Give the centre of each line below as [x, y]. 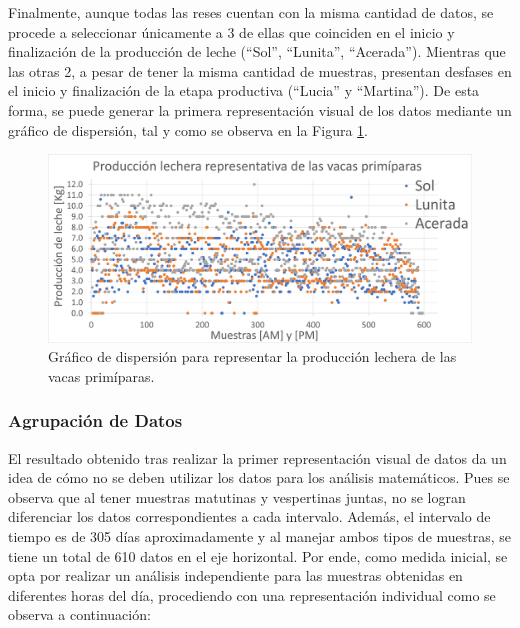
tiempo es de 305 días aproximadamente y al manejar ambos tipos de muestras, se [260, 535]
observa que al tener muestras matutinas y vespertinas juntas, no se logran [237, 496]
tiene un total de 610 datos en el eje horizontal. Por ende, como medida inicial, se [258, 555]
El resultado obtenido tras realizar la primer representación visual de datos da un [257, 457]
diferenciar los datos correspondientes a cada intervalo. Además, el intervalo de [249, 516]
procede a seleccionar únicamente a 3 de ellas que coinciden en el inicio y [231, 31]
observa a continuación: [79, 614]
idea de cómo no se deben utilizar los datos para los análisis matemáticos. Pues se [259, 477]
